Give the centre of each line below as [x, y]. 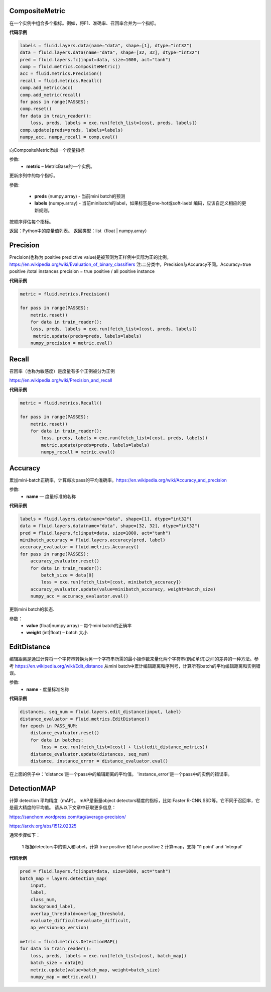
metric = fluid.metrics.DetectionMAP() [69, 942]
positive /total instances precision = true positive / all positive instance [82, 271]
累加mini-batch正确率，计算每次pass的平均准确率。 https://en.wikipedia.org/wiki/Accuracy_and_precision [118, 480]
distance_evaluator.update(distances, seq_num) [90, 754]
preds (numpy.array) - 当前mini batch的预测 [80, 196]
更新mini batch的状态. [32, 609]
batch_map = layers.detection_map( [63, 878]
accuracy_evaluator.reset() [65, 561]
